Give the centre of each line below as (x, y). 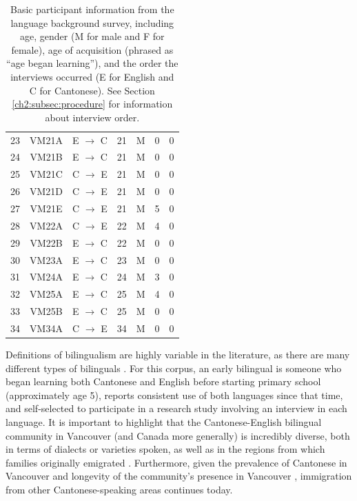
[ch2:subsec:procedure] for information (92, 104)
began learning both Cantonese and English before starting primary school (163, 381)
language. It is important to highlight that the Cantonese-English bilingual (164, 421)
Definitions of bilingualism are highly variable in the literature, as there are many (178, 354)
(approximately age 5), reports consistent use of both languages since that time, (174, 395)
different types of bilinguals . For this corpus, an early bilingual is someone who (174, 368)
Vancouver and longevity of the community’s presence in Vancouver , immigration (179, 476)
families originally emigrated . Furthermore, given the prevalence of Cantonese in (176, 462)
